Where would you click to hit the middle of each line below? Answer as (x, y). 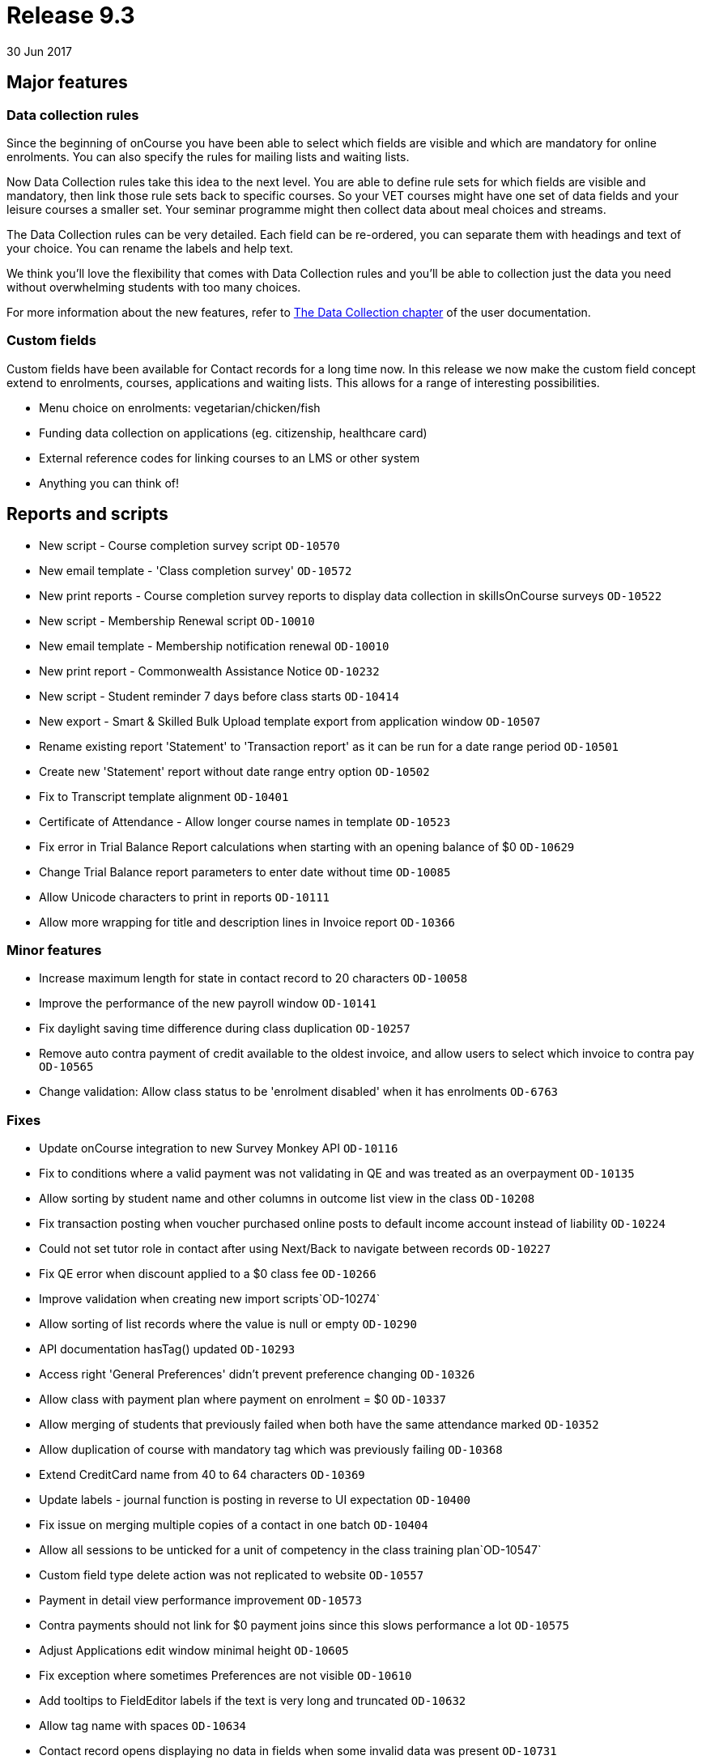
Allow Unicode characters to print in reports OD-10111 (184, 897)
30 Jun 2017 (39, 51)
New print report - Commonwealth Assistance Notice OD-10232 (209, 671)
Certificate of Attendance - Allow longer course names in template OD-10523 (245, 821)
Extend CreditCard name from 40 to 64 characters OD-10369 (202, 1475)
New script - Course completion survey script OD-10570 (189, 545)
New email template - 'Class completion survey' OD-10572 (196, 570)
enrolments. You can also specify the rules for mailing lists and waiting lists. (208, 156)
